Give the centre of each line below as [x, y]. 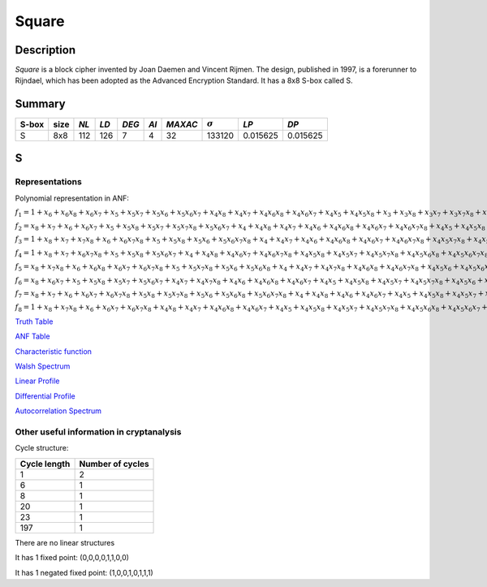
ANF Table [32, 336]
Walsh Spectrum [43, 366]
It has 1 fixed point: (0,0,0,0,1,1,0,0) [72, 558]
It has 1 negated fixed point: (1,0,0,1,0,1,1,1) [84, 572]
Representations [49, 182]
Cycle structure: [42, 448]
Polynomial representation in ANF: [72, 198]
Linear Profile [37, 381]
